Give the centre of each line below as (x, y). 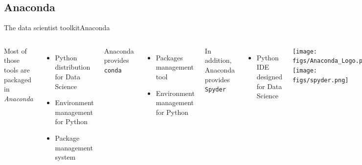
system (65, 157)
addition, (218, 60)
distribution (73, 67)
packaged (18, 79)
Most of (15, 50)
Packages (169, 57)
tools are (17, 69)
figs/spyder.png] (320, 80)
